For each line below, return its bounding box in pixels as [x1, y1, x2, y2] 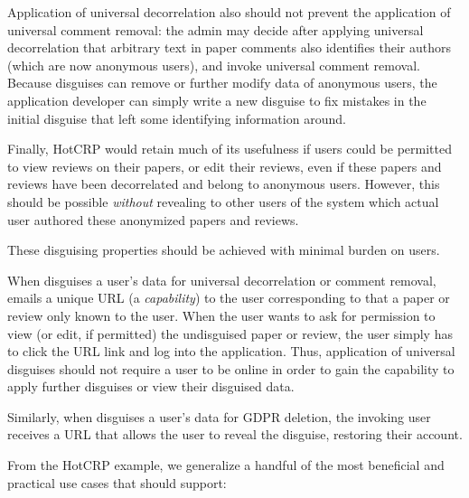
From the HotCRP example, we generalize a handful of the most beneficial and [7, 456, 445, 475]
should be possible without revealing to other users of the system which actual [7, 192, 439, 211]
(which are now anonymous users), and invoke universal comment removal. [7, 55, 420, 74]
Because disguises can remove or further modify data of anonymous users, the [7, 73, 437, 92]
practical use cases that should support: [7, 473, 227, 492]
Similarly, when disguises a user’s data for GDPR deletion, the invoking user [7, 407, 431, 426]
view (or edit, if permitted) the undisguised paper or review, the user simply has [7, 324, 453, 343]
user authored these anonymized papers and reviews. [7, 210, 299, 229]
